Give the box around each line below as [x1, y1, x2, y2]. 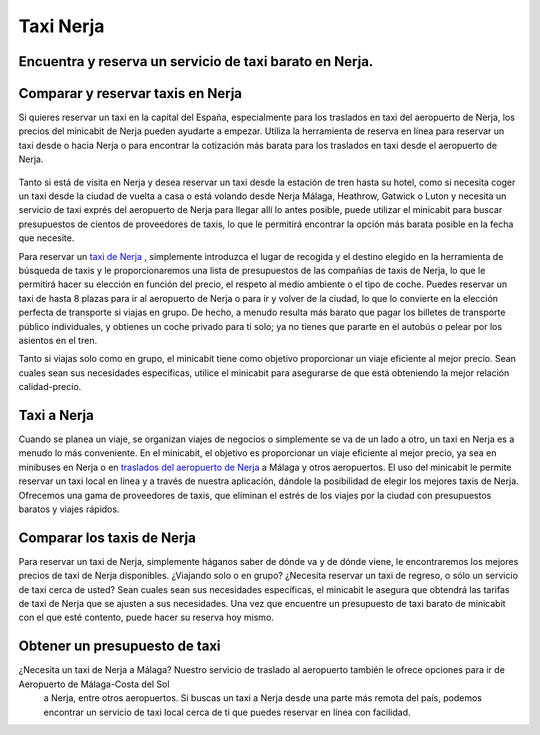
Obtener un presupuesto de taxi [18, 638, 221, 655]
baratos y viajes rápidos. [18, 503, 120, 515]
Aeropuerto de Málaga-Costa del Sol [18, 678, 170, 690]
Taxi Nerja [18, 15, 105, 37]
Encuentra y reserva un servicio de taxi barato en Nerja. [18, 53, 374, 70]
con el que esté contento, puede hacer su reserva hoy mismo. [18, 611, 275, 624]
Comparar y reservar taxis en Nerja [18, 85, 243, 102]
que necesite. [18, 232, 75, 244]
